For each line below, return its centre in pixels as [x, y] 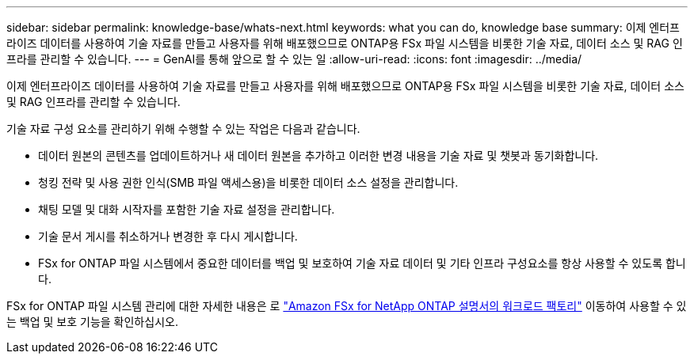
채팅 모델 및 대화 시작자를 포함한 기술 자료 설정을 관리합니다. [187, 209]
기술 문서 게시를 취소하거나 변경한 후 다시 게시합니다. [168, 236]
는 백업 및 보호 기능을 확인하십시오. [92, 322]
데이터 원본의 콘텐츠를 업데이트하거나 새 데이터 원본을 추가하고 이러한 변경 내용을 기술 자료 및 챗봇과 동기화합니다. [318, 155]
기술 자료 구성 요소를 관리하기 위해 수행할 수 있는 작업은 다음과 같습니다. [183, 129]
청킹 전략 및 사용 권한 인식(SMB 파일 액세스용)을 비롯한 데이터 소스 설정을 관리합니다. [248, 182]
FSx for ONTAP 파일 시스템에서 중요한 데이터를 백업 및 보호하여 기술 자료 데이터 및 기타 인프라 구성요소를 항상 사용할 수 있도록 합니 [362, 263]
